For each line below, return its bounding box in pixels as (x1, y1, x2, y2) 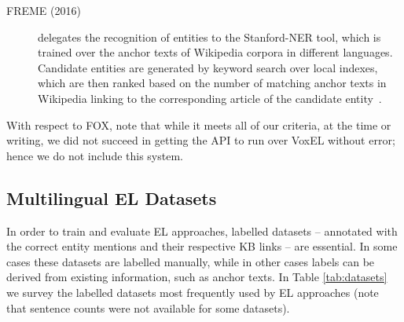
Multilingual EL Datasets (6, 185, 217, 210)
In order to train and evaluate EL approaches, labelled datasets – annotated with (6, 222, 398, 239)
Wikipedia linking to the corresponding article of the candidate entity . (38, 90, 382, 106)
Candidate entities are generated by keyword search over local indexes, (38, 59, 378, 75)
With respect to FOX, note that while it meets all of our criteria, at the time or (6, 116, 391, 133)
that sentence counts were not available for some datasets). (6, 299, 290, 316)
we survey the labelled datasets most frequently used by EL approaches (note (6, 284, 379, 300)
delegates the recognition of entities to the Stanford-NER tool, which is (38, 28, 381, 45)
